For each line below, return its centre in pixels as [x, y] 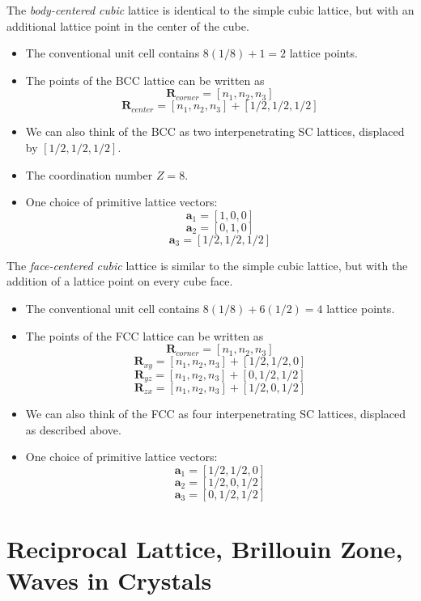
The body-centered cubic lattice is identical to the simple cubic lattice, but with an [210, 10]
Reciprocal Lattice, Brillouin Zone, [205, 548]
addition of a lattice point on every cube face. [120, 281]
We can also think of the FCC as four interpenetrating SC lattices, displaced [216, 414]
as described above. [73, 429]
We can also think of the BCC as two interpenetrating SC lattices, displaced [215, 131]
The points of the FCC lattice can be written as [145, 335]
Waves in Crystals [109, 580]
